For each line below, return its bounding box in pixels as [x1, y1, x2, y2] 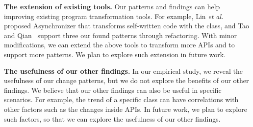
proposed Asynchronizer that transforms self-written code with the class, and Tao [4, 21, 250, 31]
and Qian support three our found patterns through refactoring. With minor [4, 30, 237, 40]
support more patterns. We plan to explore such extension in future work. [4, 49, 226, 59]
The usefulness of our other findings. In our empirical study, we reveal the [4, 65, 243, 76]
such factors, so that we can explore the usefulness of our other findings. [4, 113, 221, 124]
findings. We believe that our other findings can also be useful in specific [4, 85, 222, 95]
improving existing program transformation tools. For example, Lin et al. [4, 11, 224, 21]
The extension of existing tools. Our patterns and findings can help [4, 1, 220, 11]
